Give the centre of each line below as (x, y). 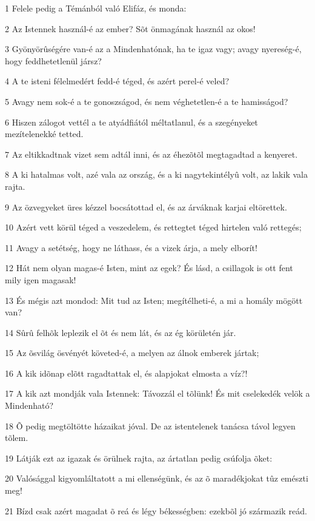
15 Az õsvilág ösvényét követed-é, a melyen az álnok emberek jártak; (132, 353)
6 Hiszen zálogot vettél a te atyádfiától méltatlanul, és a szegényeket (131, 122)
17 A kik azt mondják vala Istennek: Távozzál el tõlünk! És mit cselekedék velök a (157, 393)
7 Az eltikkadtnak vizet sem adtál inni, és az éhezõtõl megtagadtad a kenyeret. (151, 154)
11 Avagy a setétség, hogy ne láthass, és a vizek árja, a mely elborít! (131, 247)
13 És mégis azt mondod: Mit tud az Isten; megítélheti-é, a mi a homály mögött (154, 300)
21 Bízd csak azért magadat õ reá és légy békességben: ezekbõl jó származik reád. (156, 510)
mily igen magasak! (41, 279)
